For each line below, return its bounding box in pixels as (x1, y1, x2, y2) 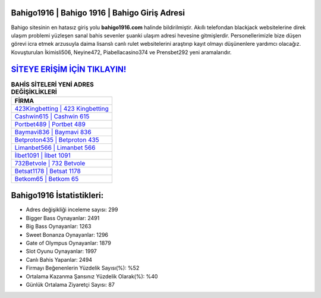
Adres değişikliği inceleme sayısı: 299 (26, 206, 118, 214)
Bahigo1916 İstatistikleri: (11, 190, 104, 200)
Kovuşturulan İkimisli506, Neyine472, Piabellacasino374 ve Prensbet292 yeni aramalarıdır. (11, 48, 232, 56)
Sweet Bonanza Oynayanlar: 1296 (26, 231, 109, 238)
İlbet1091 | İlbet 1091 (14, 151, 71, 159)
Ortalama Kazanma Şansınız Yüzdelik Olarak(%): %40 (26, 272, 158, 280)
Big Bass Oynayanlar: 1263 (26, 223, 92, 230)
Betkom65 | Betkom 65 (14, 174, 79, 183)
